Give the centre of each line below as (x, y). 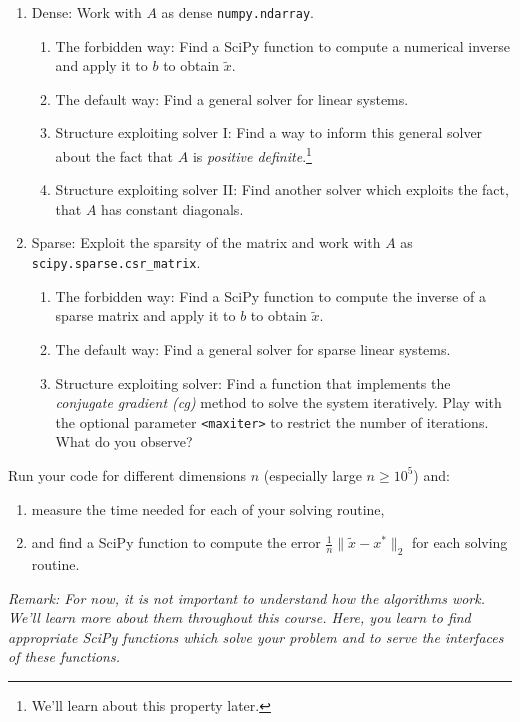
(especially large (312, 474)
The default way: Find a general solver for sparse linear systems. (253, 348)
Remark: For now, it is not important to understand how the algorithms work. (246, 597)
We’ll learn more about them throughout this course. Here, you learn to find (239, 617)
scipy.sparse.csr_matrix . (116, 262)
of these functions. (64, 656)
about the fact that (114, 155)
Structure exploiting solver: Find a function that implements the (253, 382)
